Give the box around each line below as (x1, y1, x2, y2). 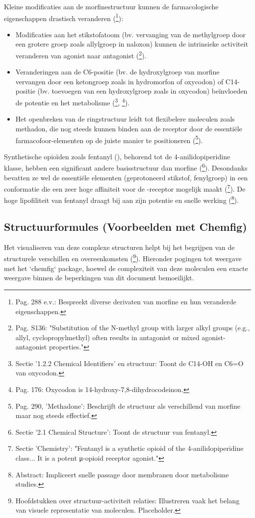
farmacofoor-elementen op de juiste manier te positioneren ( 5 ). (15, 133, 203, 145)
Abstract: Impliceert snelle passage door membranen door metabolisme (15, 469, 229, 479)
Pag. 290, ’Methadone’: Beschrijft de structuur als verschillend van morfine (15, 400, 241, 411)
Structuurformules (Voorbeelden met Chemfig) (4, 219, 247, 234)
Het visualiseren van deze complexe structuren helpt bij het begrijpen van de (4, 242, 235, 252)
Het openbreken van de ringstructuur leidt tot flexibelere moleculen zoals (15, 114, 235, 124)
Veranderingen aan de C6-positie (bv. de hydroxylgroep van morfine (15, 67, 220, 77)
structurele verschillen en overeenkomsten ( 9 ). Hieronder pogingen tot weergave (4, 252, 242, 264)
